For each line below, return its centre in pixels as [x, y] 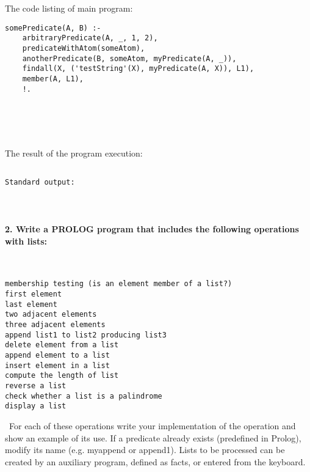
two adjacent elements [51, 315]
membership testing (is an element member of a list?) [119, 284]
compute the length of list [62, 376]
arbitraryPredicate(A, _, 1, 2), [90, 38]
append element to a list [57, 356]
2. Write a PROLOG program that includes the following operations [152, 229]
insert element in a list [57, 365]
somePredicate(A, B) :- [53, 28]
